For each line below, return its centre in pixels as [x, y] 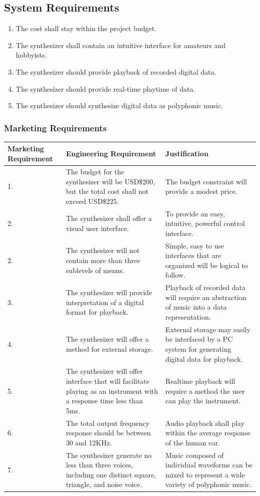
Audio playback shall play [205, 423]
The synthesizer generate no [109, 455]
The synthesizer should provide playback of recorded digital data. [116, 71]
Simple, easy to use [195, 245]
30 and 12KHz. [89, 442]
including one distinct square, [111, 474]
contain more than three [103, 260]
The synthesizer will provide [109, 292]
